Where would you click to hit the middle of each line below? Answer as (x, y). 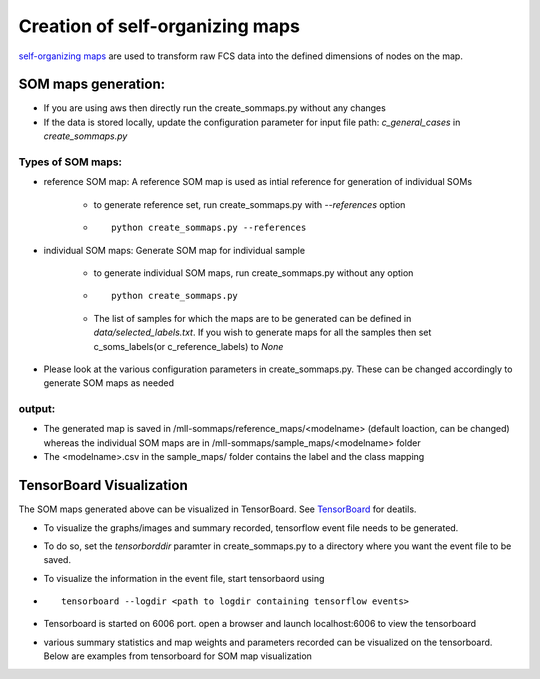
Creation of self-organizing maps (159, 26)
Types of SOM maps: (70, 162)
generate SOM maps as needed (109, 383)
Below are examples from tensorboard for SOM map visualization (177, 656)
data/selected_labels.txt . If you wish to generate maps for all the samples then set (262, 332)
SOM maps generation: (91, 84)
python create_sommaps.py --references (209, 228)
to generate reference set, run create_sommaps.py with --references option (249, 204)
